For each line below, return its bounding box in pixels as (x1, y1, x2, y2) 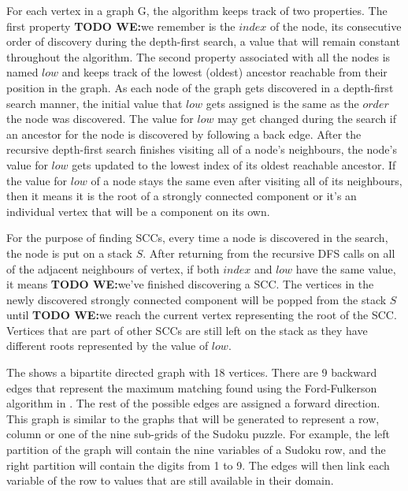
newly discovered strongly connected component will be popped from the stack (6, 291, 387, 307)
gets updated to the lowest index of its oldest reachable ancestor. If (72, 156, 396, 173)
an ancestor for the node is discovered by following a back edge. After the (6, 125, 362, 142)
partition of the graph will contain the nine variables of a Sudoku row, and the (6, 441, 386, 458)
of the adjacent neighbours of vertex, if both (6, 260, 220, 277)
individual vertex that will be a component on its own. (6, 203, 270, 219)
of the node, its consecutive (269, 17, 402, 34)
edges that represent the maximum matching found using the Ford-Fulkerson (6, 379, 377, 396)
